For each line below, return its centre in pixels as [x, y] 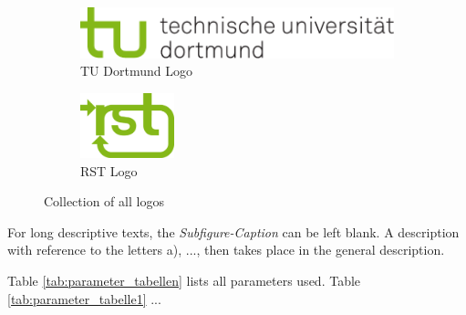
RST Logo [109, 170]
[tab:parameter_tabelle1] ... [84, 298]
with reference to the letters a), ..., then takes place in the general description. [226, 250]
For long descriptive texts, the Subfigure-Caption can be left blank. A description [233, 231]
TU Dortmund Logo [136, 71]
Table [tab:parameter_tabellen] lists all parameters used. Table [184, 280]
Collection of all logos [104, 201]
